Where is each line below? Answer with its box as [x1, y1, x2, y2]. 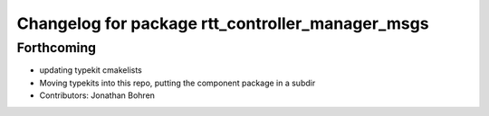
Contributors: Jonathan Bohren [39, 90, 156, 101]
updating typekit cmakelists [39, 65, 142, 76]
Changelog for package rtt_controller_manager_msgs [16, 13, 429, 33]
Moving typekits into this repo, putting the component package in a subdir [39, 77, 316, 88]
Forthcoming [16, 40, 97, 56]
